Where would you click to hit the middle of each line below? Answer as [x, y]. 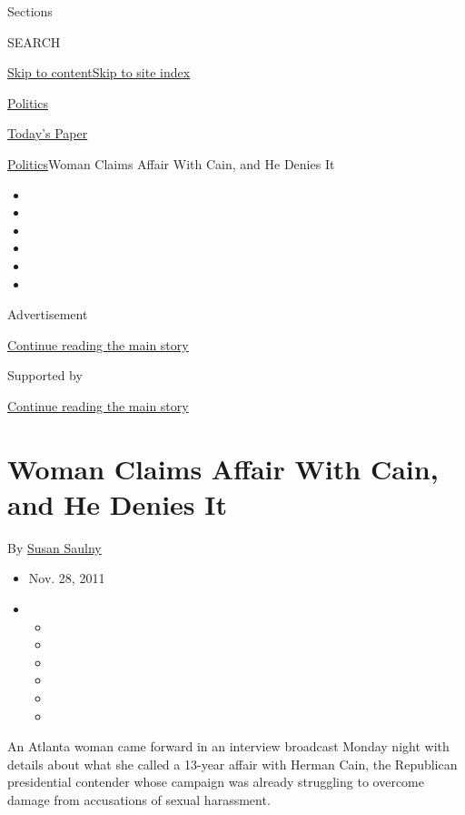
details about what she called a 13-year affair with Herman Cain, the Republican [232, 764]
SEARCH [34, 41]
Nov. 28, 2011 [67, 578]
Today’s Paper [48, 133]
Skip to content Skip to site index [99, 72]
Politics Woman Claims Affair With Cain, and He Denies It [171, 163]
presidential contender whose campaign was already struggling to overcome [216, 782]
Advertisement [48, 314]
